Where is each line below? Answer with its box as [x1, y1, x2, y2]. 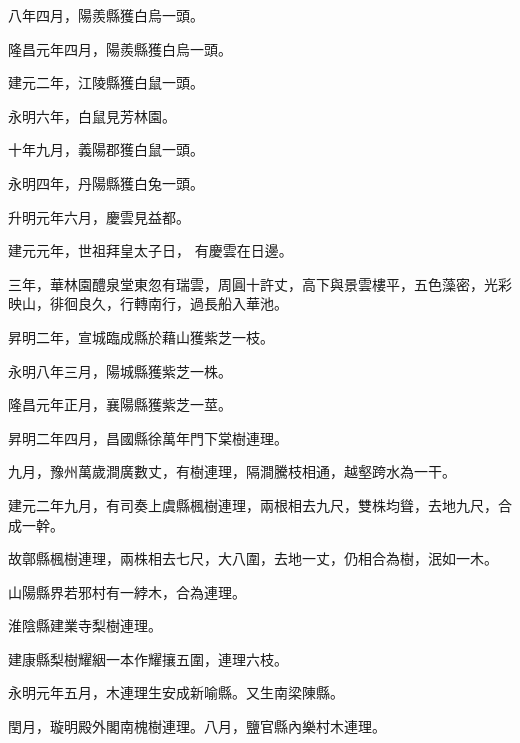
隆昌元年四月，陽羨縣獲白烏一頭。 [8, 38, 232, 59]
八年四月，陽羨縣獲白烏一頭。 [8, 5, 204, 25]
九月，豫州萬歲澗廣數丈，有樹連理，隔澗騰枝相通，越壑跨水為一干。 [8, 461, 456, 482]
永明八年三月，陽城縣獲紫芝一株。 [8, 360, 232, 381]
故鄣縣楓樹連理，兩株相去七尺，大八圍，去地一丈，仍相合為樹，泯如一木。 [8, 548, 498, 569]
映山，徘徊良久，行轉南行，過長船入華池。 [8, 293, 288, 314]
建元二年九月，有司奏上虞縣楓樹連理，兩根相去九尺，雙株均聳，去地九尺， [8, 494, 498, 515]
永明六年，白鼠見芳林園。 [8, 105, 176, 126]
